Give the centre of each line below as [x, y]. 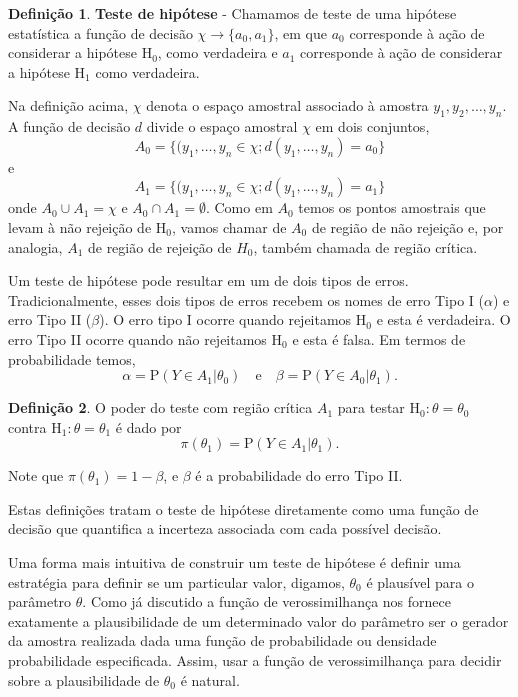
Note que [36, 475]
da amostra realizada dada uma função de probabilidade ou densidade [222, 640]
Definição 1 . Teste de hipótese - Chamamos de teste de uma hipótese [232, 13]
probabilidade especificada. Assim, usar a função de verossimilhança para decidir [255, 660]
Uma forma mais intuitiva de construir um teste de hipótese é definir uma [234, 562]
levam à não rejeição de [80, 226]
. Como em [239, 207]
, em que [301, 32]
